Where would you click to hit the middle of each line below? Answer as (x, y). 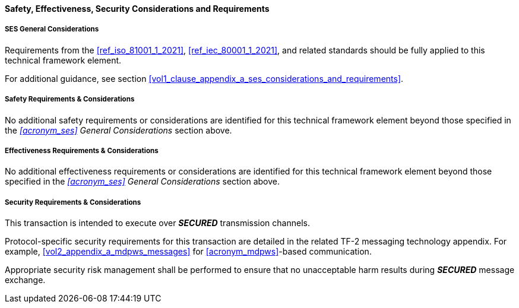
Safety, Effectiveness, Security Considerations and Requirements (137, 9)
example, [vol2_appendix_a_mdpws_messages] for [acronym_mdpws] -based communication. (188, 252)
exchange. (25, 280)
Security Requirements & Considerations (73, 202)
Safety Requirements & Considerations (70, 99)
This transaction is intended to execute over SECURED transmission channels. (157, 223)
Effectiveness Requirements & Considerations (82, 150)
